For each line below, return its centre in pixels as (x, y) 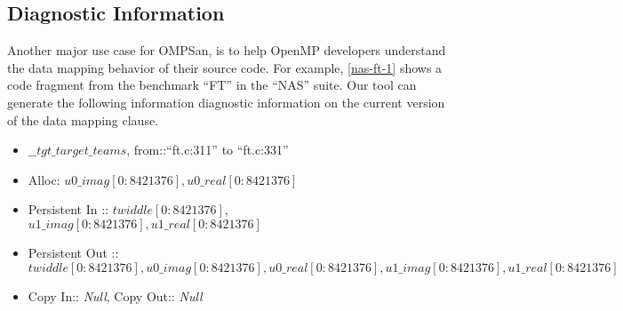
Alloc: (44, 179)
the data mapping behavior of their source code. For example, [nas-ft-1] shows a (225, 67)
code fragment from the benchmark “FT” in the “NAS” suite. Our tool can (212, 85)
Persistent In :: (68, 209)
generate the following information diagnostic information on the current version (226, 102)
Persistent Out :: (73, 252)
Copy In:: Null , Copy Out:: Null (115, 295)
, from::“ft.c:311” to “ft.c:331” (208, 150)
